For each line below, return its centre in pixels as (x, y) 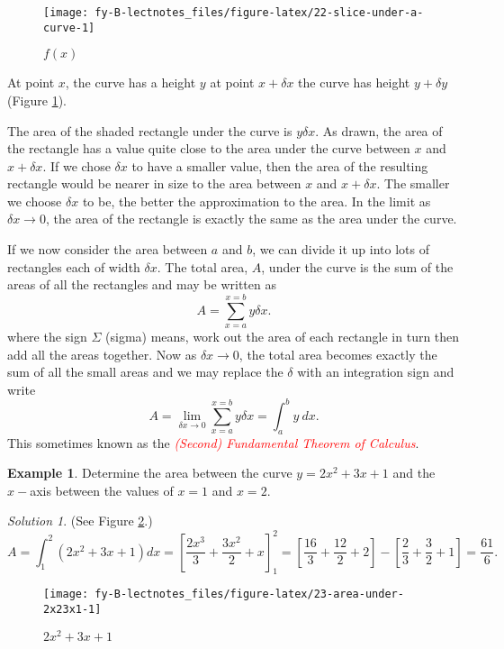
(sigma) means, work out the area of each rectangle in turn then (283, 337)
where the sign (47, 337)
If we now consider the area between (108, 249)
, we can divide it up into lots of (341, 249)
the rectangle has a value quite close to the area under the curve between (209, 148)
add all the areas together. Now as (102, 354)
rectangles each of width (74, 266)
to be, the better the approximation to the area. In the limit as (256, 201)
